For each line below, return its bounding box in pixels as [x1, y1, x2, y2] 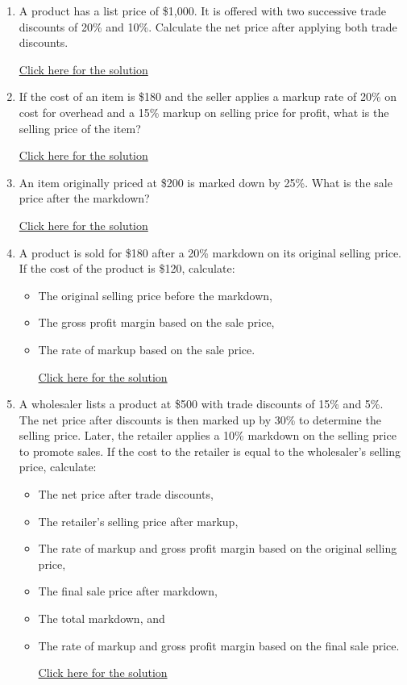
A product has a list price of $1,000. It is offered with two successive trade [19, 2, 386, 19]
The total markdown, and [38, 610, 165, 627]
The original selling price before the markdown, [38, 286, 272, 303]
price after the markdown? [19, 190, 150, 207]
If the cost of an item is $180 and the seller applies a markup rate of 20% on [19, 88, 397, 105]
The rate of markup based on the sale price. [38, 340, 255, 357]
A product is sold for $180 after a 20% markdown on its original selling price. [19, 244, 402, 261]
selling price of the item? [19, 119, 141, 136]
